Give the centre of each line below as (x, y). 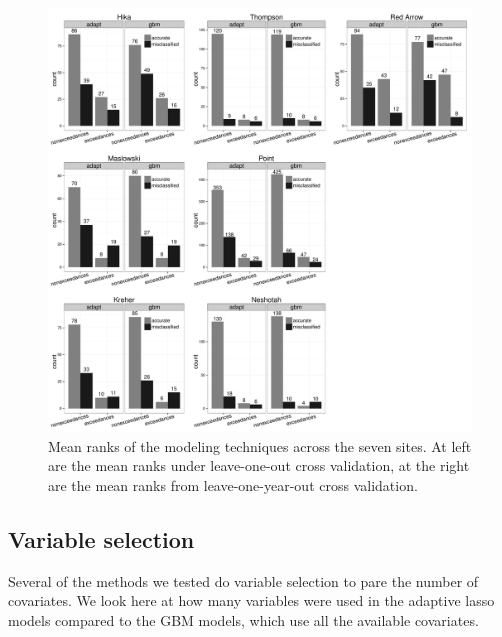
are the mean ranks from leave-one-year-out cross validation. (233, 484)
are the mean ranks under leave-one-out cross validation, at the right (259, 465)
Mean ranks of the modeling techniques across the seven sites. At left (260, 445)
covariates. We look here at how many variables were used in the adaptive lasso (251, 600)
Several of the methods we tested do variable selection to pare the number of (243, 580)
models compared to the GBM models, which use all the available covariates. (243, 619)
